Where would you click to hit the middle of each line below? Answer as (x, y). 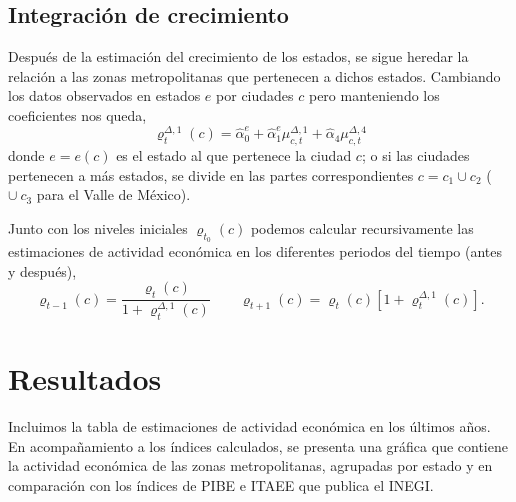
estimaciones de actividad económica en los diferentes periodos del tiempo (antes (255, 251)
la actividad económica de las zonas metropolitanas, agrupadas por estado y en (250, 465)
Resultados (85, 378)
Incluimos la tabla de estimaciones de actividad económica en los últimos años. (249, 426)
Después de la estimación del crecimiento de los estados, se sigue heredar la (238, 56)
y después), (42, 270)
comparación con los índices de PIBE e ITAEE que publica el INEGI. (221, 485)
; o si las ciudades (415, 155)
